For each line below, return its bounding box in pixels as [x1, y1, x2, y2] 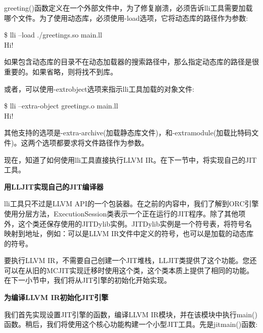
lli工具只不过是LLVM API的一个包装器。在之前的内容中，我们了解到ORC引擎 [4, 198, 259, 209]
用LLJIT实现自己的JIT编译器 [4, 181, 104, 192]
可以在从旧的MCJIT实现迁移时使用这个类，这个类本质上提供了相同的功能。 [4, 265, 254, 275]
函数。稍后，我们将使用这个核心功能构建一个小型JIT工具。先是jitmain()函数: [4, 319, 258, 329]
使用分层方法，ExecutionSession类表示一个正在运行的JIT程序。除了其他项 [4, 208, 246, 218]
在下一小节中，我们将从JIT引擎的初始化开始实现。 [4, 275, 171, 285]
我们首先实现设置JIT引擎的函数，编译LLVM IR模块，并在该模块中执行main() [4, 309, 257, 319]
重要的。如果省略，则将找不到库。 [4, 66, 117, 77]
